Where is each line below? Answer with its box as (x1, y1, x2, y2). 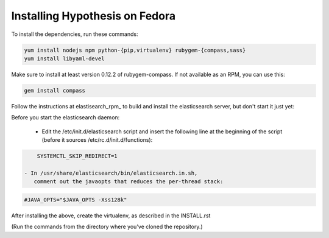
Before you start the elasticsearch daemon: (11, 114, 120, 121)
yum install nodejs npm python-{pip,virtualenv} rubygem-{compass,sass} (24, 46, 246, 54)
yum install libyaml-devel (24, 55, 105, 62)
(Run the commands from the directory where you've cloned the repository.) (11, 223, 203, 231)
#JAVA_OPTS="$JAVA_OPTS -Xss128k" (24, 196, 127, 203)
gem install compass (24, 87, 85, 94)
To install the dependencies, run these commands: (11, 30, 138, 38)
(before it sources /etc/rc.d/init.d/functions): (41, 136, 153, 144)
